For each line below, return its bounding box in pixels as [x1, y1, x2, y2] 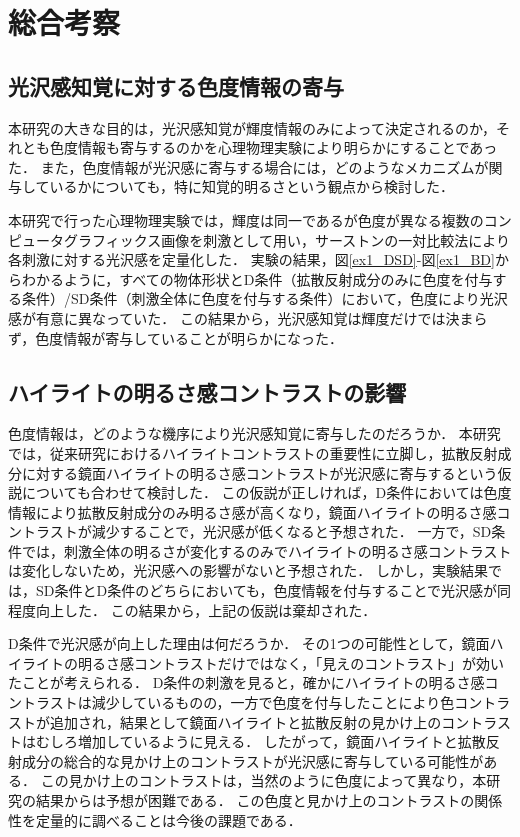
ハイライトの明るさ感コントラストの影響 [8, 376, 407, 407]
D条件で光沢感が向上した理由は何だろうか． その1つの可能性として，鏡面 [8, 633, 490, 654]
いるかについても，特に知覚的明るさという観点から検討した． [49, 176, 454, 197]
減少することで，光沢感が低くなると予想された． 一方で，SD [91, 521, 492, 542]
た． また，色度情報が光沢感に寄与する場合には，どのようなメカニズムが [8, 156, 489, 177]
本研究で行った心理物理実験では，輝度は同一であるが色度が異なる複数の [8, 209, 484, 230]
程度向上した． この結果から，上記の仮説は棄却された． [8, 599, 377, 620]
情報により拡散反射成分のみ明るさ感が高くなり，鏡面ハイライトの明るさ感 [8, 501, 497, 522]
